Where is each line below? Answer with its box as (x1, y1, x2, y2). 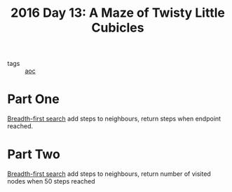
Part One (7, 91, 60, 107)
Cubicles (91, 20, 144, 36)
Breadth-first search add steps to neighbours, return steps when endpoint (7, 114, 221, 123)
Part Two (7, 146, 61, 163)
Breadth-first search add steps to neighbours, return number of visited (7, 170, 212, 178)
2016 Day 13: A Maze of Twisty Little (10, 5, 226, 21)
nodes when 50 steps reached (7, 177, 96, 186)
